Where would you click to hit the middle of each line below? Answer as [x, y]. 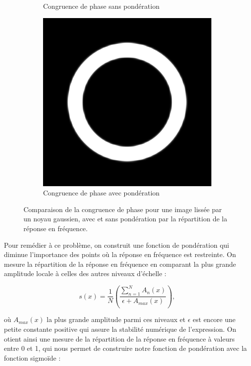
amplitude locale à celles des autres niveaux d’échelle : [85, 273]
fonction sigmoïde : [32, 357]
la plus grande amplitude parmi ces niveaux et [116, 319]
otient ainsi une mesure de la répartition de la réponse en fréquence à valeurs [119, 338]
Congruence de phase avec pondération [102, 193]
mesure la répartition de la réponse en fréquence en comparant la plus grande [120, 264]
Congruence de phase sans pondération [101, 6]
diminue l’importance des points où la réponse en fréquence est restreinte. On [120, 254]
